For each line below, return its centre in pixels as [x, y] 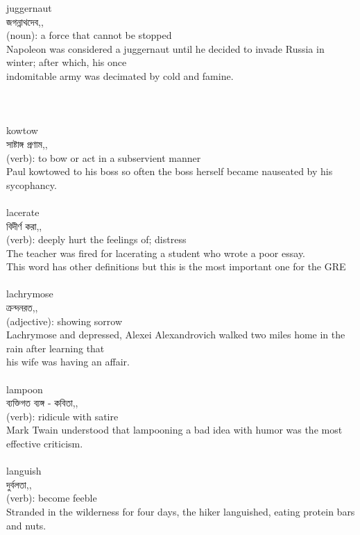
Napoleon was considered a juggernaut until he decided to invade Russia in [165, 48]
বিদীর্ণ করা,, [24, 225]
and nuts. [26, 525]
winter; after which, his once [67, 62]
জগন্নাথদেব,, [25, 21]
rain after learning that [55, 348]
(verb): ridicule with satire [62, 416]
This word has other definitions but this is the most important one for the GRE [176, 266]
